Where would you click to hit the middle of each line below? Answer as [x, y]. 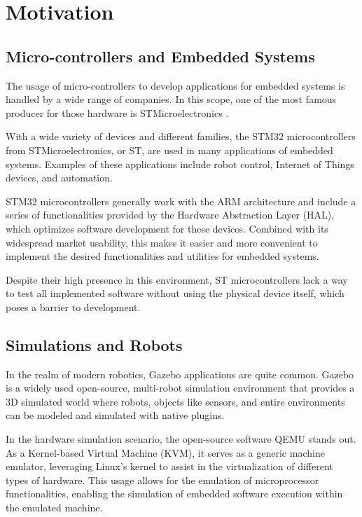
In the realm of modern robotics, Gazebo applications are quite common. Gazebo [180, 374]
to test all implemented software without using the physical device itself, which [175, 293]
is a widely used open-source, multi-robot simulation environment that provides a [180, 388]
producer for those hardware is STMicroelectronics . [117, 112]
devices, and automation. [59, 178]
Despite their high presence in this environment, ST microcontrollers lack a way [177, 279]
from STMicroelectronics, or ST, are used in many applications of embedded [169, 150]
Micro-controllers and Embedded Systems [160, 56]
